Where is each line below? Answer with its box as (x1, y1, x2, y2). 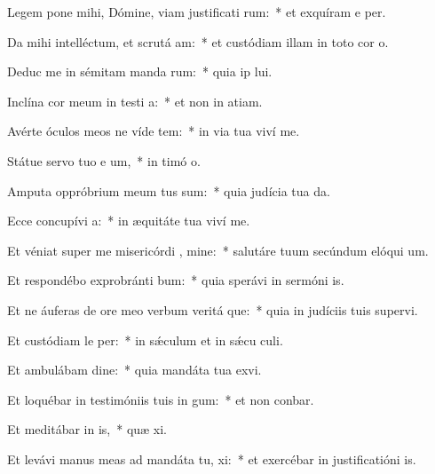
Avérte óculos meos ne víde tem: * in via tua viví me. (7, 122, 300, 140)
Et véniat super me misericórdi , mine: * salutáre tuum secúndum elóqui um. (7, 241, 429, 259)
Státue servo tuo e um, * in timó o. (7, 151, 201, 170)
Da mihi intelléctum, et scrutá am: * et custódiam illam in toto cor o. (7, 32, 389, 51)
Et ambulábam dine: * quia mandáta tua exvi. (7, 360, 262, 379)
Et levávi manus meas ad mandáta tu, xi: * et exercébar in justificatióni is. (7, 449, 416, 468)
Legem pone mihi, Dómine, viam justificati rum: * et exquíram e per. (7, 3, 386, 20)
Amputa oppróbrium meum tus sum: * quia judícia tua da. (7, 181, 330, 200)
